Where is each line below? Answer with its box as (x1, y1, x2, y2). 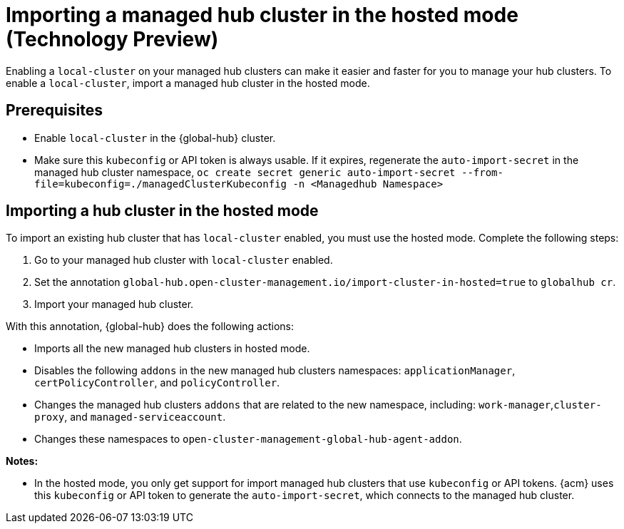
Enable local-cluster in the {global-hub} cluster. (34, 131, 276, 144)
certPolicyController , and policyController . (34, 376, 280, 389)
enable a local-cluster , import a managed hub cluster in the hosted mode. (6, 76, 370, 89)
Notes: (6, 455, 39, 468)
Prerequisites (6, 101, 103, 120)
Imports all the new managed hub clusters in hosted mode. (34, 342, 310, 355)
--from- (461, 166, 503, 178)
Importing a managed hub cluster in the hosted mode (6, 3, 518, 27)
